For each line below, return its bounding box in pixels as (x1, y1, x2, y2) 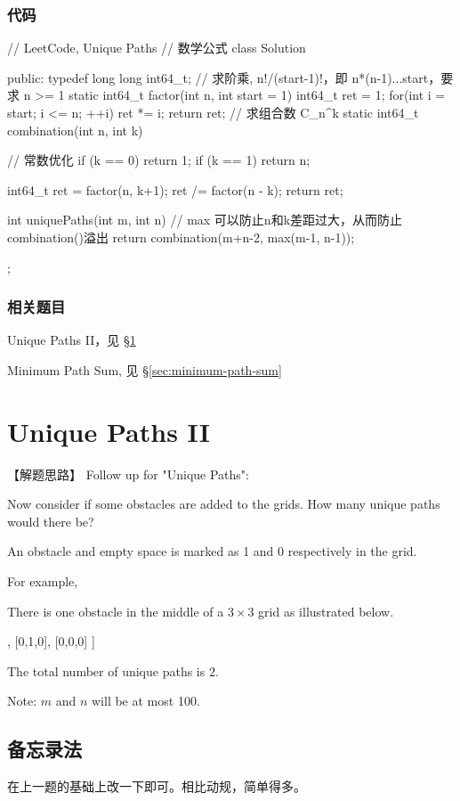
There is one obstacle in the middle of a (7, 601, 224, 620)
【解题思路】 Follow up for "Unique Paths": (7, 464, 249, 483)
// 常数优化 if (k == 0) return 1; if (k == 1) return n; (7, 151, 311, 169)
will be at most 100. (91, 691, 200, 710)
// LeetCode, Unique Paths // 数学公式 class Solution (7, 38, 306, 57)
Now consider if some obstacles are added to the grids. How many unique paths (7, 494, 440, 513)
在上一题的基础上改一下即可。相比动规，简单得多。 (7, 777, 306, 796)
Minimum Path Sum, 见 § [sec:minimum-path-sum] (7, 360, 282, 379)
